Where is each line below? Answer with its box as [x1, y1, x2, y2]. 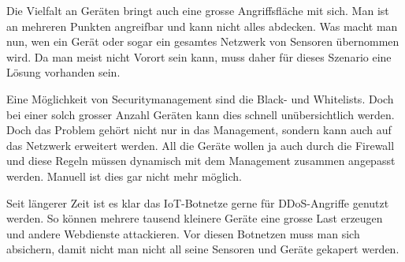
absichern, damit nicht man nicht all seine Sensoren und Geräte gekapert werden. [6, 241, 399, 257]
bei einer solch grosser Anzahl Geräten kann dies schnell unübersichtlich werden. [6, 106, 395, 122]
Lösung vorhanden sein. [6, 64, 121, 80]
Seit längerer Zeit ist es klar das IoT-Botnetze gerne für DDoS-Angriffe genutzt [6, 194, 389, 211]
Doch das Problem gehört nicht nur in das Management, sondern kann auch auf [6, 122, 392, 138]
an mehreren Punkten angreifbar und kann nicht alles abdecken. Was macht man [6, 17, 398, 34]
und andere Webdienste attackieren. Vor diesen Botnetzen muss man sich [6, 225, 360, 241]
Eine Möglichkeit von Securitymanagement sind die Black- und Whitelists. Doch [6, 90, 394, 107]
